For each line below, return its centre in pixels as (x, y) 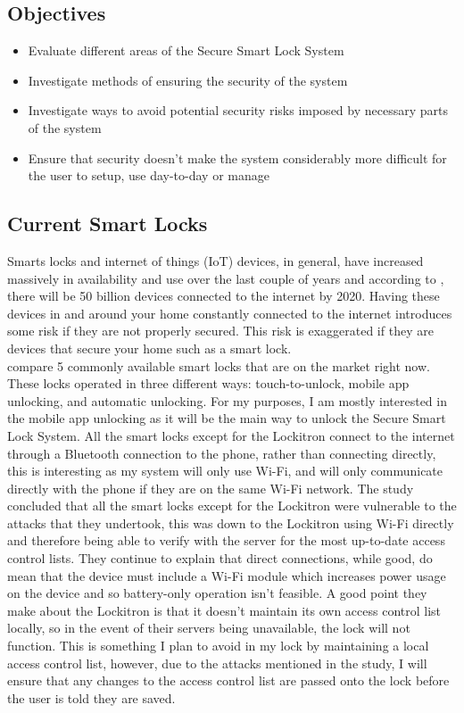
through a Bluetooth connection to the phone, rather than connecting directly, (222, 453)
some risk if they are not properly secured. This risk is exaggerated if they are (220, 331)
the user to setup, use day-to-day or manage (149, 175)
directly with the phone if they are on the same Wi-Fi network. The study (211, 488)
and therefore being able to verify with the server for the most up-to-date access (226, 540)
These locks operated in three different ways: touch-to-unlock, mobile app (208, 383)
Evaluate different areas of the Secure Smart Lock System (186, 50)
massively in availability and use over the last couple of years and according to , (226, 278)
